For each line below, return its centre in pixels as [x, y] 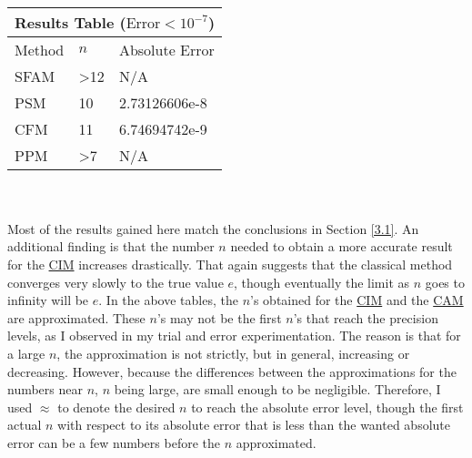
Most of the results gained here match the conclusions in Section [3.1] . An [213, 228]
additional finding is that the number [111, 246]
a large [26, 353]
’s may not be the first [219, 317]
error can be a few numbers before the [114, 442]
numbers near [45, 389]
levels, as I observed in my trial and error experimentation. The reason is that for [234, 336]
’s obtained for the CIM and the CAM [357, 300]
